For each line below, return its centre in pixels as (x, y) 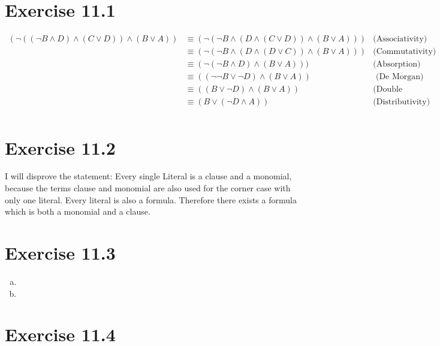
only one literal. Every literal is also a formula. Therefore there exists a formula (151, 199)
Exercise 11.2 (60, 147)
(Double (388, 90)
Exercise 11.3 (60, 253)
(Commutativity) (405, 52)
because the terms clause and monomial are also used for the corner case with (148, 188)
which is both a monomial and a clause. (78, 211)
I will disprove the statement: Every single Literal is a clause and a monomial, (148, 176)
